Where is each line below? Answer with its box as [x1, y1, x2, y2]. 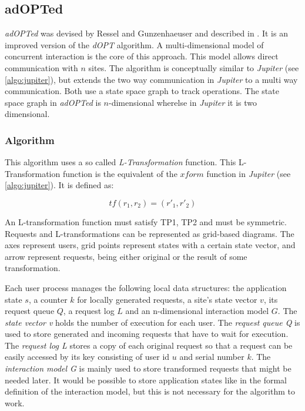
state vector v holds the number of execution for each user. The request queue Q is [5, 316, 300, 328]
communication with [5, 61, 78, 73]
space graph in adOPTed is [5, 96, 101, 108]
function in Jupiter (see [206, 167, 291, 179]
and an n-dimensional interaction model [125, 305, 269, 317]
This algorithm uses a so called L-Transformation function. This [5, 156, 236, 168]
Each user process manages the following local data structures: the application [5, 281, 287, 293]
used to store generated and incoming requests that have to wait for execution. [5, 328, 289, 340]
